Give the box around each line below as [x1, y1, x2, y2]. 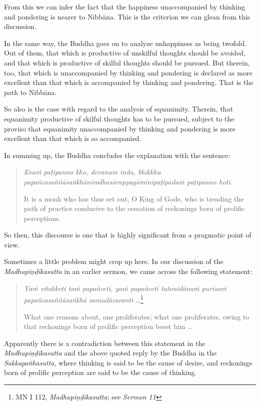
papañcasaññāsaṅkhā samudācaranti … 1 [23, 293, 143, 304]
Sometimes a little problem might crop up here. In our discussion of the [4, 256, 223, 266]
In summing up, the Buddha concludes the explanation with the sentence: [4, 149, 230, 160]
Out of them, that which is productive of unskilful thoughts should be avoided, [4, 47, 246, 58]
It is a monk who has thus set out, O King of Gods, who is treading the [23, 193, 244, 203]
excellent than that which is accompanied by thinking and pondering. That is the [4, 77, 253, 87]
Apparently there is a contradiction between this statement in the [4, 337, 205, 348]
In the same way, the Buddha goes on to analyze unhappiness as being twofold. [4, 37, 247, 48]
